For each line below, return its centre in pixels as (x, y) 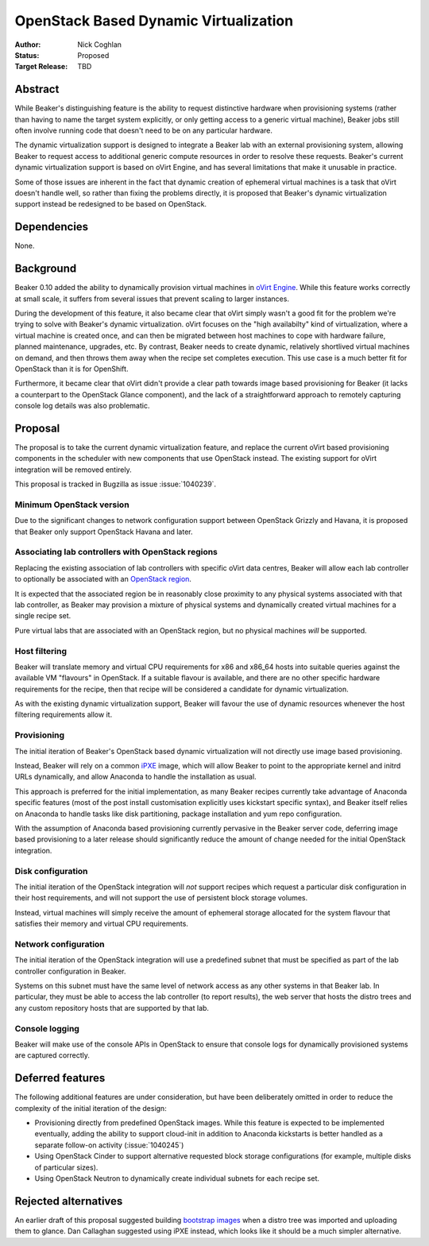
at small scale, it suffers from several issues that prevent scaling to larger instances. (152, 299)
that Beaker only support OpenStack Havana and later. (104, 532)
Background (46, 269)
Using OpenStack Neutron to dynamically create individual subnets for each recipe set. (177, 1178)
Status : (27, 55)
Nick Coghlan (100, 44)
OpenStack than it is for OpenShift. (71, 369)
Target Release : (41, 67)
